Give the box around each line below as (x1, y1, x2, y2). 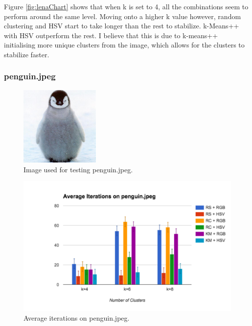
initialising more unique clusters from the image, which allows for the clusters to (4, 40, 245, 50)
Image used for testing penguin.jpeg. (23, 164, 133, 174)
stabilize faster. (4, 49, 49, 59)
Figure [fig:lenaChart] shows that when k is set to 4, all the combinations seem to (4, 1, 249, 11)
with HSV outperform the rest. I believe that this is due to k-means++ (4, 30, 218, 40)
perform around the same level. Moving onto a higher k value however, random (4, 11, 241, 21)
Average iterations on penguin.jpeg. (23, 312, 130, 323)
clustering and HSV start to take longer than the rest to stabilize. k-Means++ (4, 21, 239, 31)
